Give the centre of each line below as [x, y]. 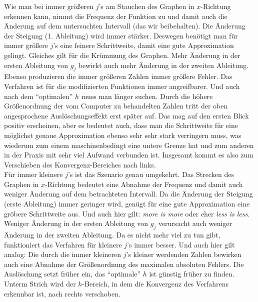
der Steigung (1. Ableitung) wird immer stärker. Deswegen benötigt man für [121, 35]
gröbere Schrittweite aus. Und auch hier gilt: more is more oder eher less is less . [127, 213]
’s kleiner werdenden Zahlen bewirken [184, 254]
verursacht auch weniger [195, 223]
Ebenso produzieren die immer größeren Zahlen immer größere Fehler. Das [118, 76]
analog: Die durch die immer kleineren [63, 254]
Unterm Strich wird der [40, 284]
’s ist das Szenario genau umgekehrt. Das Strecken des [151, 174]
